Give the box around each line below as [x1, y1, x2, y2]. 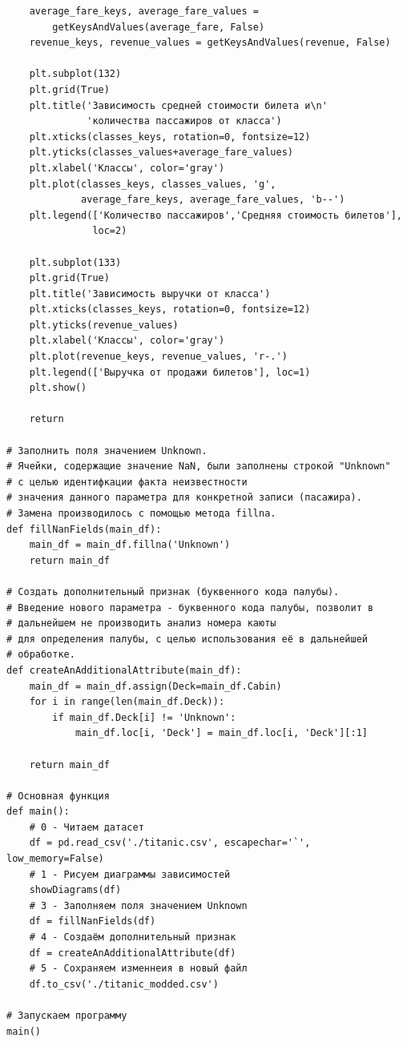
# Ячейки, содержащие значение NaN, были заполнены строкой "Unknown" [6, 461, 391, 473]
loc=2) [92, 225, 127, 237]
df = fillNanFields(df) [29, 915, 156, 927]
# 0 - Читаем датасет [29, 821, 144, 833]
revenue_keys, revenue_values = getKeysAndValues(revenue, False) [29, 37, 391, 49]
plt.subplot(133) [29, 256, 122, 268]
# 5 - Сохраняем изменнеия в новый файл [29, 963, 248, 975]
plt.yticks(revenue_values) [29, 319, 179, 331]
